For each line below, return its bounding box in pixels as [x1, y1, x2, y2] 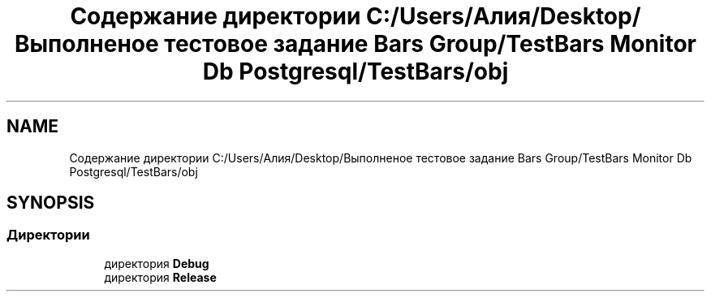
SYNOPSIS [6, 192, 95, 214]
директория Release [104, 270, 217, 284]
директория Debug [104, 256, 209, 270]
